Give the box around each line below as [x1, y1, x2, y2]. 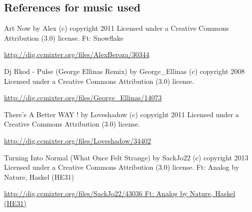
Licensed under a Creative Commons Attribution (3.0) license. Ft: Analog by [4, 162, 240, 172]
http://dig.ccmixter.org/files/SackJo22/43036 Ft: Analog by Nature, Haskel [4, 188, 236, 199]
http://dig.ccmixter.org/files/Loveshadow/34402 [4, 135, 151, 145]
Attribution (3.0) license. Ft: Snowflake [4, 32, 124, 43]
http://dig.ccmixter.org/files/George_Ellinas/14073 [4, 92, 162, 103]
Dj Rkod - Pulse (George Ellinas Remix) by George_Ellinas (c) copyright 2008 [4, 66, 245, 76]
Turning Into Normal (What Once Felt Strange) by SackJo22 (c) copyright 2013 [4, 152, 249, 162]
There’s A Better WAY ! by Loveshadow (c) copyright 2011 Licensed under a [4, 109, 239, 119]
